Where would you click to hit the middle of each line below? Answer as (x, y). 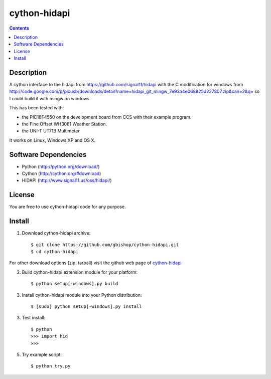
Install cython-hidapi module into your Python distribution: (82, 295)
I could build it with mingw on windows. (50, 98)
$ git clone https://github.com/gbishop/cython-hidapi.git (105, 245)
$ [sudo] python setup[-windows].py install (87, 306)
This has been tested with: (37, 108)
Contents (19, 28)
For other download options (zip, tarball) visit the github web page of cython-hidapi (95, 263)
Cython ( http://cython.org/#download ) (61, 173)
